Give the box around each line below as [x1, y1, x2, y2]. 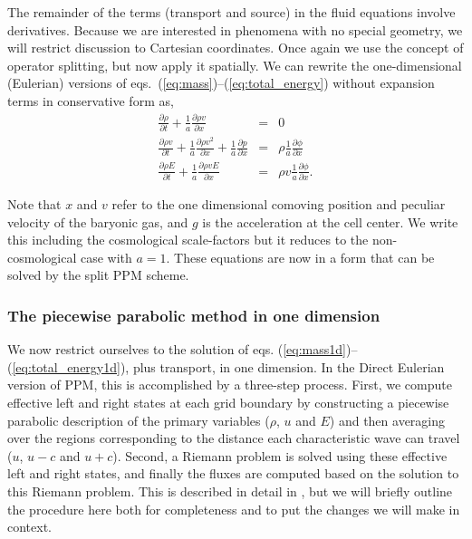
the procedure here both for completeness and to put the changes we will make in [7, 499, 460, 518]
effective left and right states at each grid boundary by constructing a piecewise [7, 393, 449, 412]
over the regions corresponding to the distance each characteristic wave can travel [7, 428, 460, 448]
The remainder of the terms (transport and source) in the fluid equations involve [7, 3, 456, 21]
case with [80, 247, 132, 266]
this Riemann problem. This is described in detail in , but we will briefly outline [7, 482, 453, 501]
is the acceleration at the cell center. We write [202, 212, 458, 231]
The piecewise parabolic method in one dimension [7, 303, 380, 326]
